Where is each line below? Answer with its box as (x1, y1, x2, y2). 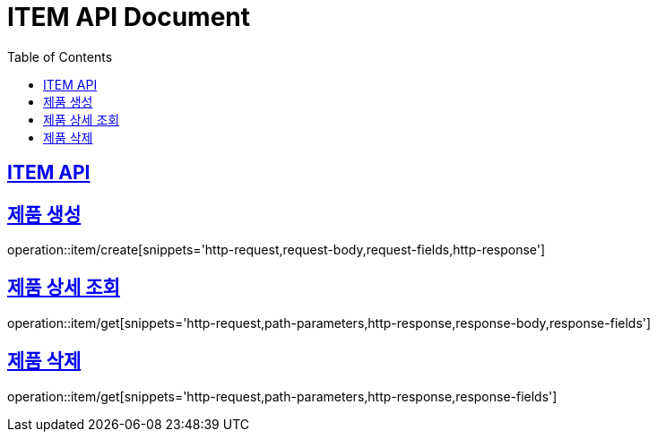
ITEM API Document (7, 2, 251, 32)
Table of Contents (7, 48, 113, 65)
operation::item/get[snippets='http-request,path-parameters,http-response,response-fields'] (7, 388, 558, 404)
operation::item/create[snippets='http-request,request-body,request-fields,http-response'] (7, 242, 546, 258)
